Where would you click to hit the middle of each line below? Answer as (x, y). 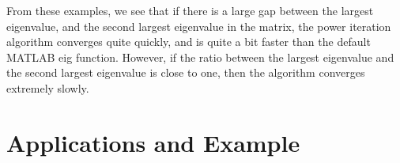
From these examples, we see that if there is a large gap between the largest (190, 10)
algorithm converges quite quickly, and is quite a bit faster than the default (189, 42)
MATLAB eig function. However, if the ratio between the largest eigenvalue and (200, 57)
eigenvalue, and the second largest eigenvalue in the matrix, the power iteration (199, 26)
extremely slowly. (48, 87)
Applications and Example (153, 142)
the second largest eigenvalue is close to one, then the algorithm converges (186, 72)
